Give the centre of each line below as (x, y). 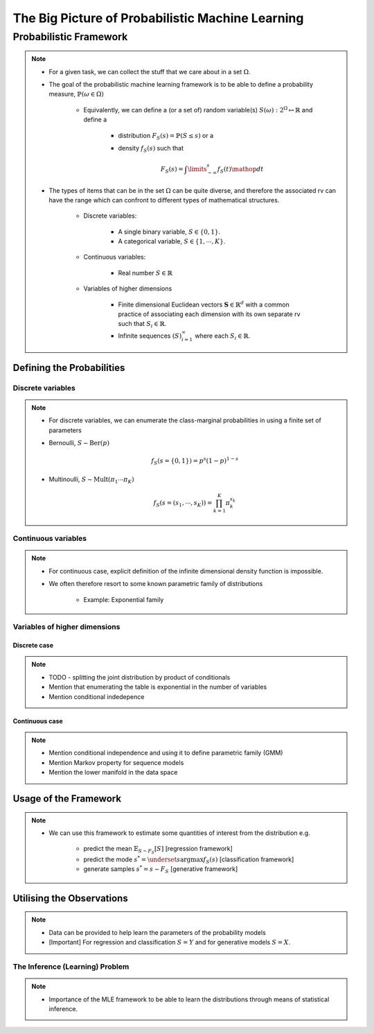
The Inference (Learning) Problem (71, 966)
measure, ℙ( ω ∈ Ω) (76, 94)
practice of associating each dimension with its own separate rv (209, 314)
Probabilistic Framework (70, 37)
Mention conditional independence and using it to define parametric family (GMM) (166, 753)
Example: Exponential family (124, 599)
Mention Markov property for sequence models (116, 762)
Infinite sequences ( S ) (150, 336)
